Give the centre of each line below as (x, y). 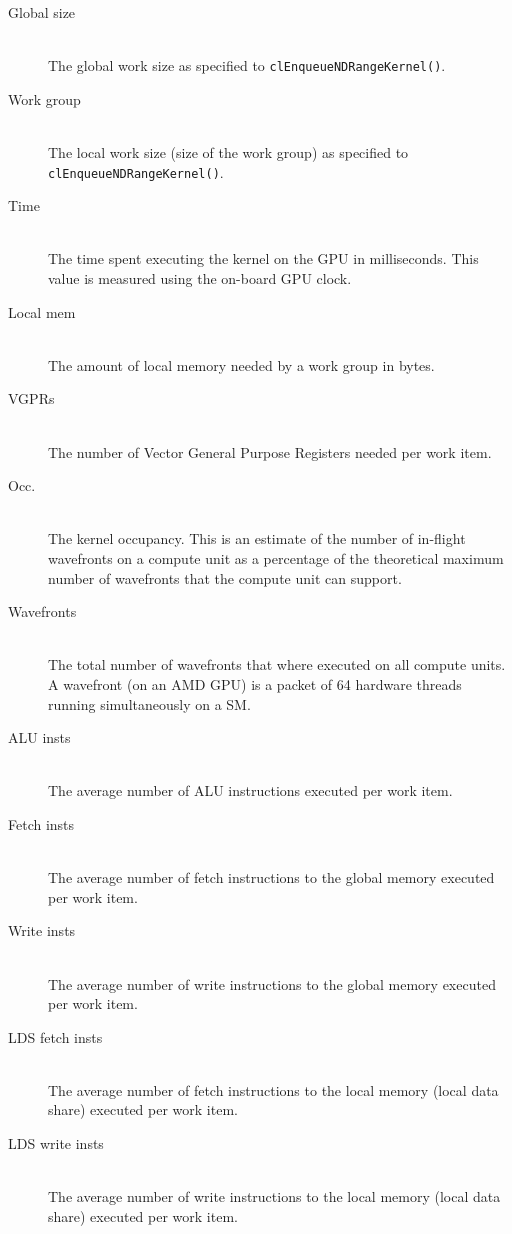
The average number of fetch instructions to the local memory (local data (273, 1089)
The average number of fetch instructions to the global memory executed (271, 877)
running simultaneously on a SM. (149, 703)
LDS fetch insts (55, 1036)
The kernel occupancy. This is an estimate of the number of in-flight (257, 538)
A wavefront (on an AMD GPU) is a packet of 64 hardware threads (255, 683)
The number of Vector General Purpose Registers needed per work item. (270, 451)
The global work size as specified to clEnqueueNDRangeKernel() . (247, 65)
